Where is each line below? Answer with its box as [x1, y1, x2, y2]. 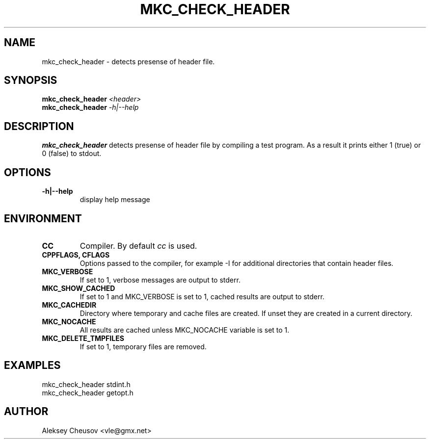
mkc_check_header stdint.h [42, 380, 131, 389]
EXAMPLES [4, 359, 61, 372]
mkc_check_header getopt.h [42, 388, 134, 397]
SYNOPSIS [4, 74, 57, 87]
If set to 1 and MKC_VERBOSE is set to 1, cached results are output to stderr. [80, 292, 324, 301]
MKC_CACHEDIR [42, 300, 97, 309]
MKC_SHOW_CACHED [42, 284, 115, 292]
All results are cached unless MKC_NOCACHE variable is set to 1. [80, 325, 290, 334]
